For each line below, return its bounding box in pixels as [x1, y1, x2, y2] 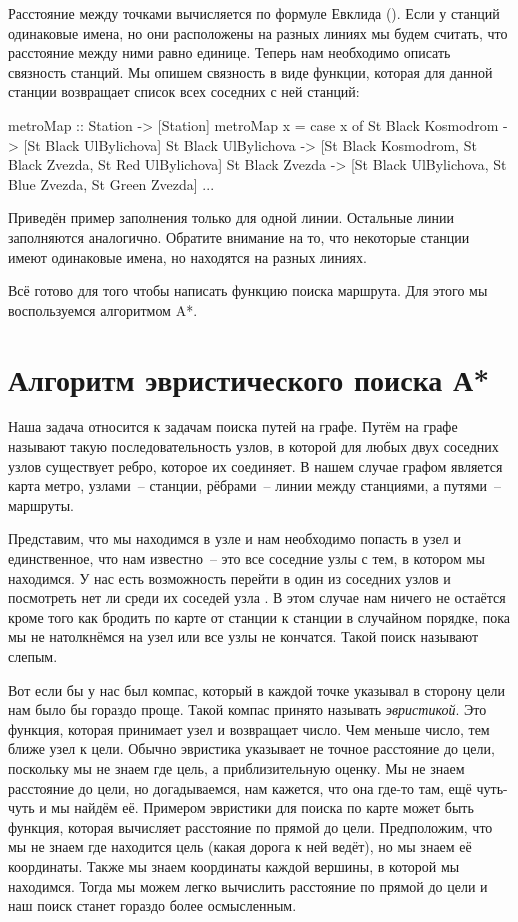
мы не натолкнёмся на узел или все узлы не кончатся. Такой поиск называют [8, 626, 479, 647]
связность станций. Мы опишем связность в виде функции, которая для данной [8, 61, 493, 82]
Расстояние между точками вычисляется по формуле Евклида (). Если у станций [8, 3, 500, 23]
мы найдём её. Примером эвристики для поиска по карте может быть [51, 797, 474, 818]
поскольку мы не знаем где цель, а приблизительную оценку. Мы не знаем [8, 757, 465, 778]
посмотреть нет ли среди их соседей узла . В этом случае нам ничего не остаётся [8, 587, 506, 608]
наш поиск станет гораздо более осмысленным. [8, 895, 297, 916]
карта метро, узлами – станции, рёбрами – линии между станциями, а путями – [8, 475, 502, 496]
